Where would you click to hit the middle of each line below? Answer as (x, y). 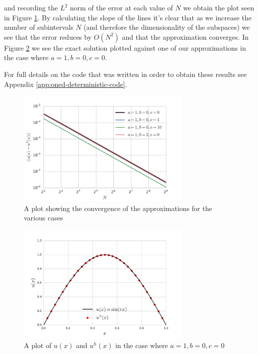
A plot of (38, 345)
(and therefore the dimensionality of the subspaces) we (167, 27)
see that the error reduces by (48, 36)
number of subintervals (39, 27)
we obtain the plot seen (219, 7)
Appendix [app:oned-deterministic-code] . (66, 84)
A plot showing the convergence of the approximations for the (118, 208)
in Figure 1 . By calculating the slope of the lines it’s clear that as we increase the (128, 17)
